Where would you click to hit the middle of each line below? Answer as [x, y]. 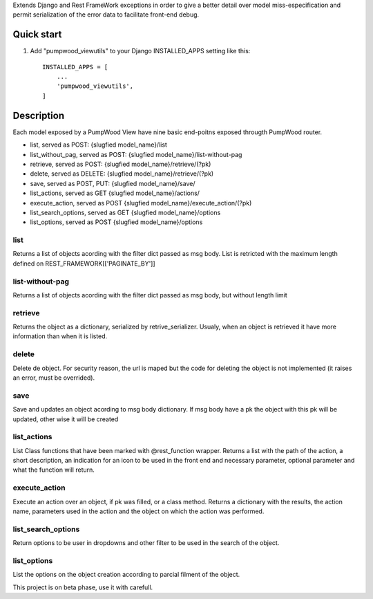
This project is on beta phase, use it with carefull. [83, 587]
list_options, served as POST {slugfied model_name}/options [116, 222]
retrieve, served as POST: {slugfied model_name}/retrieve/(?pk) [121, 164]
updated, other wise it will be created [66, 419]
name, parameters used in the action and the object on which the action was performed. [138, 511]
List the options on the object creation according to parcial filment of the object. [126, 575]
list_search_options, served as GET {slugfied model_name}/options [125, 212]
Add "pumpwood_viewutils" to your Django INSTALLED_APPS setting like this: [140, 51]
